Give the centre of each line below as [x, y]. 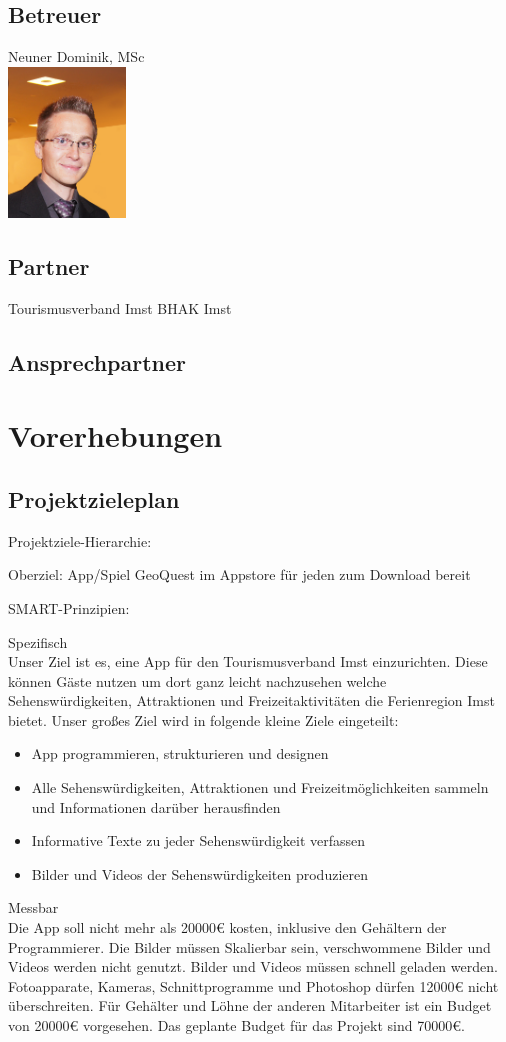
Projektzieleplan [94, 498]
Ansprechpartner [97, 361]
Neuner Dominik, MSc [76, 56]
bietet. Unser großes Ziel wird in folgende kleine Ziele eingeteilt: [203, 719]
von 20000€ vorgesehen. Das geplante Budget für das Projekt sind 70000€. [236, 1025]
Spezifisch [38, 641]
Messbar [33, 907]
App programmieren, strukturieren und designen [180, 753]
